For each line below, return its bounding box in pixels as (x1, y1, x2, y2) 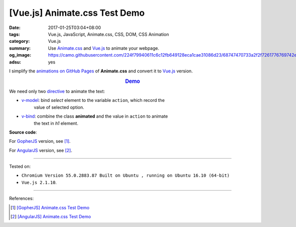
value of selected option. (34, 104, 84, 110)
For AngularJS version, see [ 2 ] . (9, 147, 73, 153)
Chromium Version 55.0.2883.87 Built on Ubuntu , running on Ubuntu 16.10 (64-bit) (21, 173, 230, 178)
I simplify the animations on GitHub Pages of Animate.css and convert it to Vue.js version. (9, 68, 193, 74)
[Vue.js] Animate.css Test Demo (9, 7, 145, 18)
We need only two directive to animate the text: (9, 88, 106, 94)
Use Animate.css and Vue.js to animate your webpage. (48, 45, 159, 51)
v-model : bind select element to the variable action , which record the (21, 97, 165, 103)
